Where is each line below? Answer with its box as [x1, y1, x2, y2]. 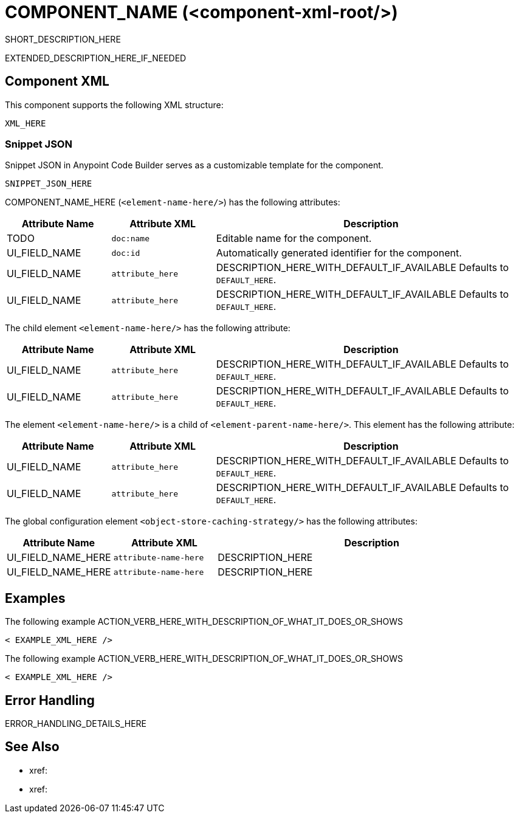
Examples [5, 590, 66, 606]
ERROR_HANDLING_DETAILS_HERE [5, 718, 147, 729]
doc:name [111, 233, 150, 243]
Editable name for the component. [216, 232, 372, 245]
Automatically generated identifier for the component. [216, 247, 462, 259]
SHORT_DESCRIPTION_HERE [5, 33, 121, 44]
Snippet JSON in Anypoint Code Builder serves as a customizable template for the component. [5, 160, 383, 171]
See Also [5, 739, 60, 755]
